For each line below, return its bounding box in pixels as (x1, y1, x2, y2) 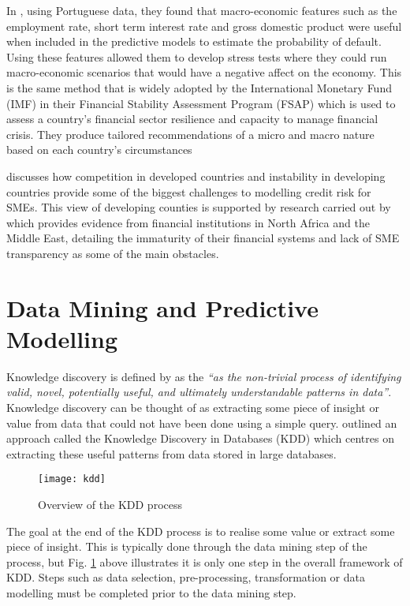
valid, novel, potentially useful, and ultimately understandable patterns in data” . (6, 383, 392, 400)
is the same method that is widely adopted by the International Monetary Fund (6, 79, 392, 95)
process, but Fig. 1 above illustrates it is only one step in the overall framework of (6, 553, 403, 570)
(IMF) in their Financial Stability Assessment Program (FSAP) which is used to (6, 95, 396, 111)
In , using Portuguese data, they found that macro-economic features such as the (6, 2, 397, 18)
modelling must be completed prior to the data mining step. (6, 585, 296, 600)
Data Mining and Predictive (6, 291, 319, 324)
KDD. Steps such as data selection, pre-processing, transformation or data (6, 569, 365, 585)
